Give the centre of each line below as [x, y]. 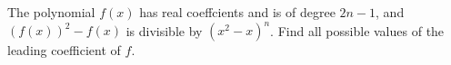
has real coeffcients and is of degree [237, 12]
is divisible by [164, 30]
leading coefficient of [64, 50]
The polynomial [51, 12]
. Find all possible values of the [357, 30]
